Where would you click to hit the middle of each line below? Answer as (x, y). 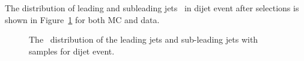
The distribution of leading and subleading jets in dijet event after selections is (152, 8)
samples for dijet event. (72, 51)
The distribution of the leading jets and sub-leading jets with (144, 39)
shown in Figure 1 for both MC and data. (82, 19)
